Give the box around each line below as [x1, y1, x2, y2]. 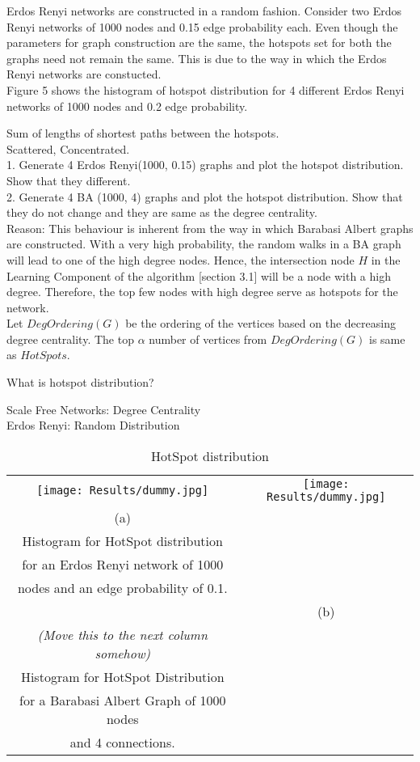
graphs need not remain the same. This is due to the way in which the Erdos [6, 49, 387, 66]
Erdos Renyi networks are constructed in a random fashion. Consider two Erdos [6, 2, 401, 19]
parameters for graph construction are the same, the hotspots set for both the [6, 34, 392, 51]
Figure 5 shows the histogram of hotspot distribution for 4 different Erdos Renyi [6, 81, 405, 98]
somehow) [94, 643, 151, 663]
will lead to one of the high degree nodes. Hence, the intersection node [6, 251, 355, 268]
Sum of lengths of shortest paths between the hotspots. [6, 125, 279, 142]
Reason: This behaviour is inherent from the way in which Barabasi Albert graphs [6, 219, 414, 236]
